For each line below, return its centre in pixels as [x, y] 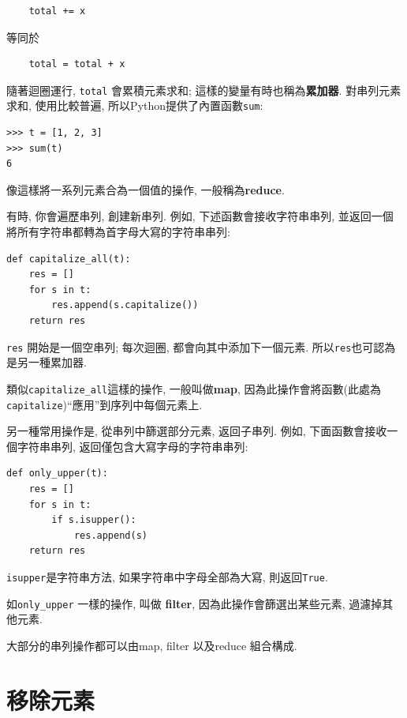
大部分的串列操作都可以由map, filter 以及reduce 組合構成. [152, 645]
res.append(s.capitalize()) [125, 305]
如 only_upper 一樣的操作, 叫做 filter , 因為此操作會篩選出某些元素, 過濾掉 [194, 603]
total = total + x [77, 64]
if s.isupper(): [94, 520]
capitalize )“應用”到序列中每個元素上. [105, 404]
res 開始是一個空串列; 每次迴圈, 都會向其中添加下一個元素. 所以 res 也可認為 [201, 346]
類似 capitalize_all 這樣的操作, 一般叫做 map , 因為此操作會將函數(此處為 [194, 388]
